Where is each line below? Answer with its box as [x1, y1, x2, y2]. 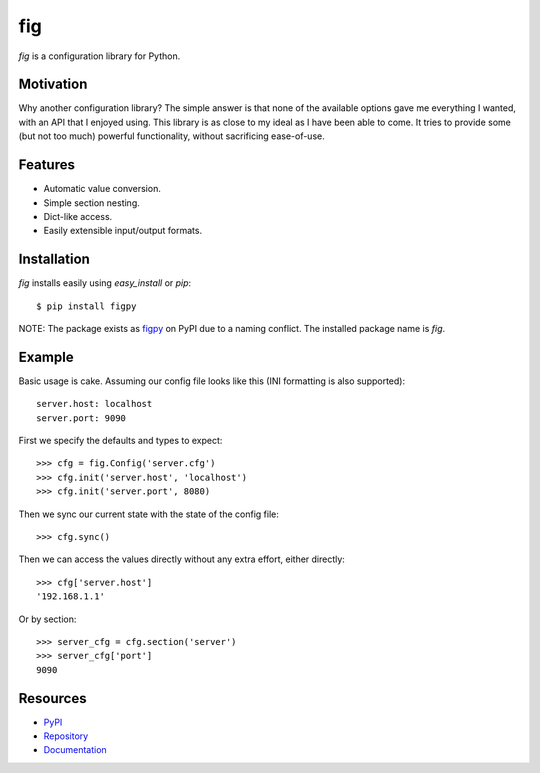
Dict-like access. [43, 210, 113, 222]
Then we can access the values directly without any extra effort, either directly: [18, 553, 345, 565]
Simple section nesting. [43, 196, 140, 209]
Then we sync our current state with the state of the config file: [18, 508, 279, 520]
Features [18, 156, 75, 174]
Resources [18, 690, 87, 707]
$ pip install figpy [36, 300, 137, 312]
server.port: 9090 [36, 412, 127, 424]
